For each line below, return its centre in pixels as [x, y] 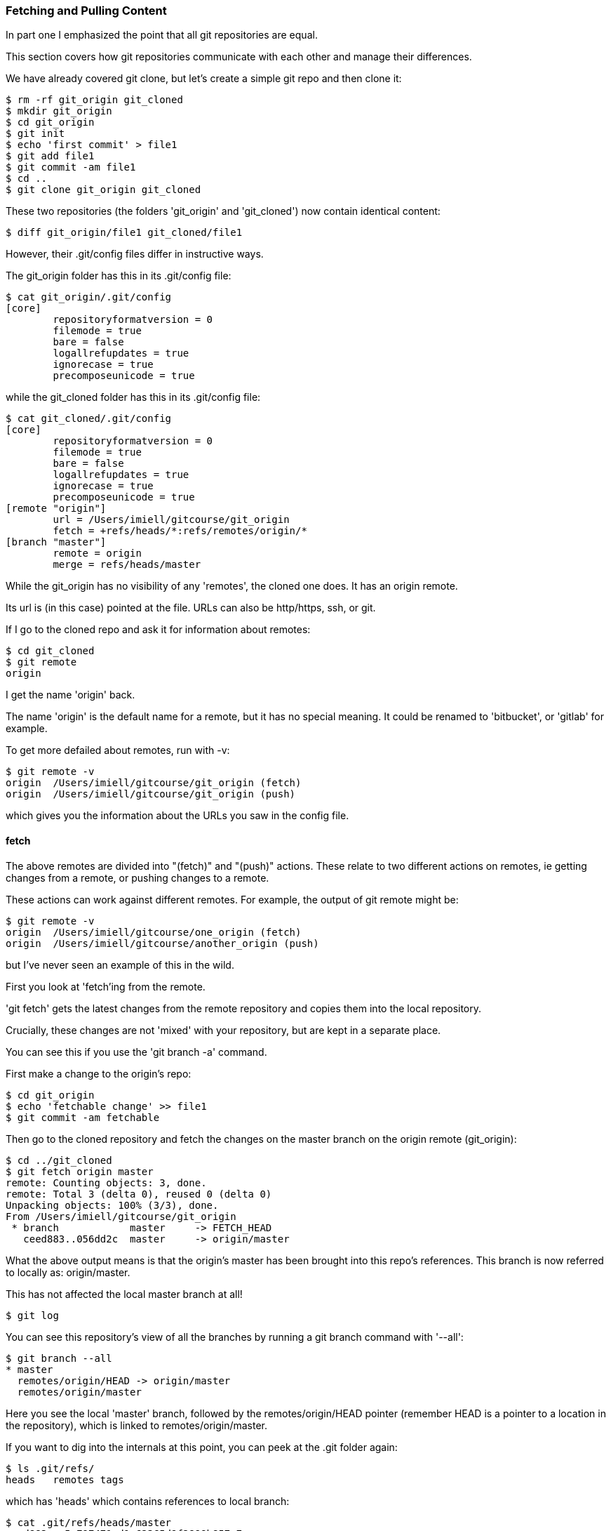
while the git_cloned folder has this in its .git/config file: [133, 397]
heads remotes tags [65, 1479]
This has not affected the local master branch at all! [124, 1294]
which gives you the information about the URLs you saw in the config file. [177, 816]
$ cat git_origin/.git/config [89, 297]
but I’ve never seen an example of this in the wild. [120, 965]
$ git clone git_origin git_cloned [103, 190]
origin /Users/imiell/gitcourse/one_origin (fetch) [154, 932]
